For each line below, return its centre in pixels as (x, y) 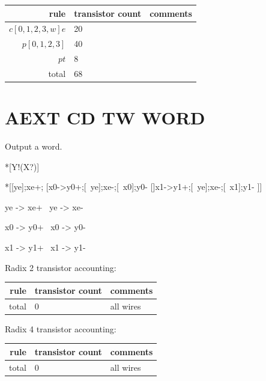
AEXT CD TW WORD (105, 117)
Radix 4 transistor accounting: (61, 328)
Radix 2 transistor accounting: (61, 267)
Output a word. (34, 146)
